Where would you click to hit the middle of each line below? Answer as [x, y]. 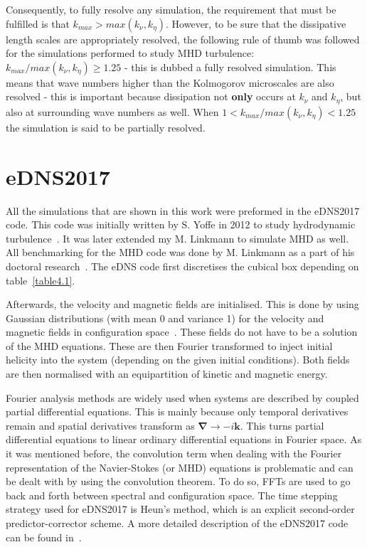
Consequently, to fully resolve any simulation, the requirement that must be [171, 9]
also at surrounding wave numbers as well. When [112, 111]
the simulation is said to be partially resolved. [106, 127]
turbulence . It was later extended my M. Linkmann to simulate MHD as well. [177, 238]
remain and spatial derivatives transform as [100, 425]
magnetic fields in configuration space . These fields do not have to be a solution [182, 332]
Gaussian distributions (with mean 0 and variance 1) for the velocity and [165, 318]
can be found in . [44, 537]
